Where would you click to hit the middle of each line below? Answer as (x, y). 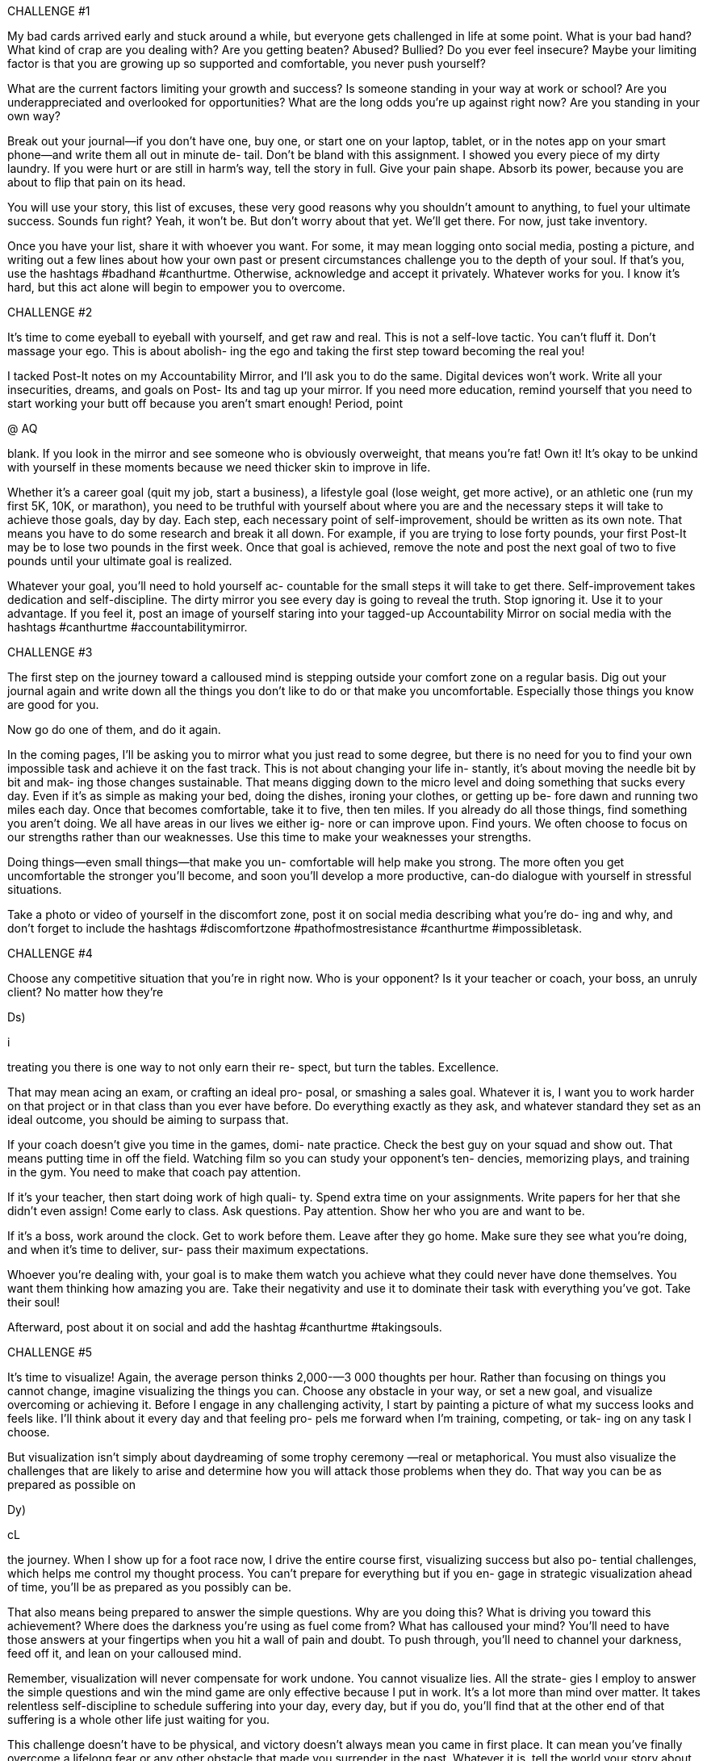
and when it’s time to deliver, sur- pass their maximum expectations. (188, 1249)
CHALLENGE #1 (49, 11)
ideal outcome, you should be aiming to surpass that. (148, 1119)
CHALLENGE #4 (50, 953)
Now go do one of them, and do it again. (114, 730)
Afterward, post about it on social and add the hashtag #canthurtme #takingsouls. (225, 1327)
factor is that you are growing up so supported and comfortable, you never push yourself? (247, 63)
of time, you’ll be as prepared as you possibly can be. (149, 1587)
